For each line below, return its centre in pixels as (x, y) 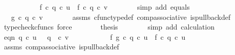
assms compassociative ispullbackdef (62, 47)
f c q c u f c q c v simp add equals (114, 7)
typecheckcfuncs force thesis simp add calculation (109, 27)
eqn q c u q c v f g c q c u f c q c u (95, 36)
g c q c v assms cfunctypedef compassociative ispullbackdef (121, 17)
